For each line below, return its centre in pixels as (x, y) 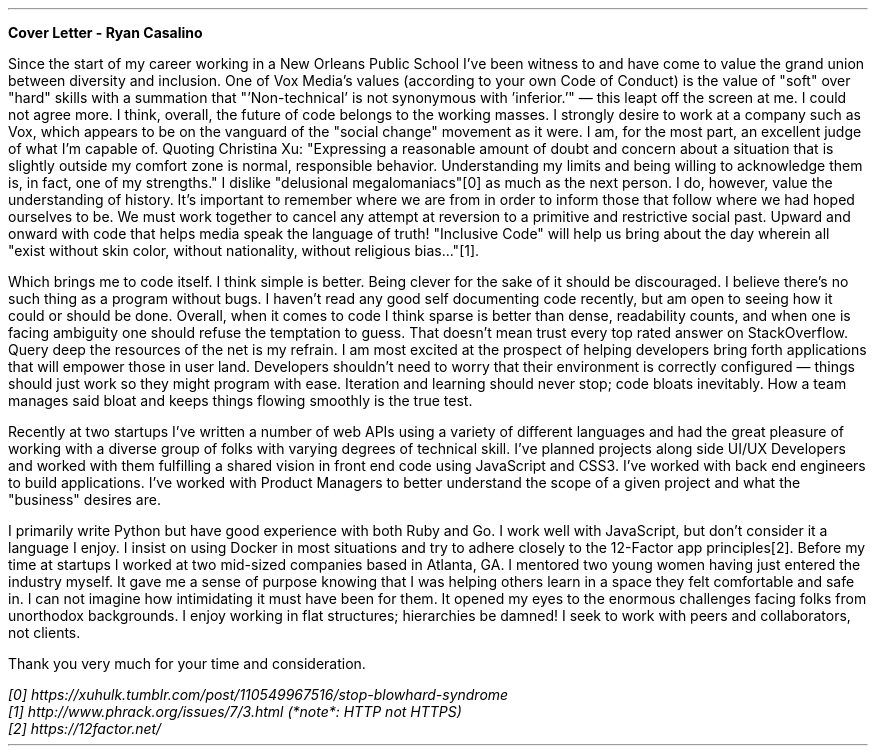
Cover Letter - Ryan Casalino (105, 32)
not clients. (44, 632)
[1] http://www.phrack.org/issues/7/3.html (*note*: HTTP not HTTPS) (235, 711)
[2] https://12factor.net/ (85, 728)
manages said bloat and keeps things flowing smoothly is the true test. (240, 400)
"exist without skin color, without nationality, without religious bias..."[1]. (244, 250)
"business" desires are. (84, 499)
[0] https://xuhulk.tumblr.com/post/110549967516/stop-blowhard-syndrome (258, 694)
